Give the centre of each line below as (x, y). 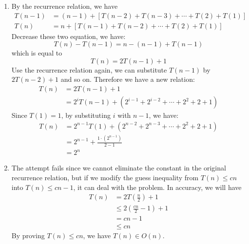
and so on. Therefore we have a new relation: (128, 79)
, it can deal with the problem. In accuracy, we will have (157, 187)
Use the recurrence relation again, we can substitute (89, 69)
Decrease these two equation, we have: (68, 36)
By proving (28, 235)
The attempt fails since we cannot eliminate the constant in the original (119, 168)
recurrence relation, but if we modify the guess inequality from (105, 178)
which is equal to (37, 53)
